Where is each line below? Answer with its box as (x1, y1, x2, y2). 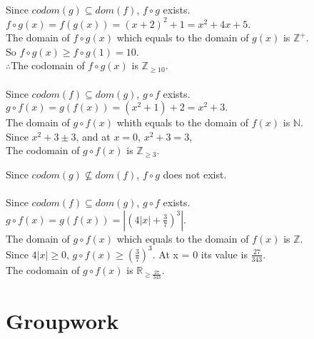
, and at (76, 128, 111, 143)
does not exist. (163, 166, 227, 181)
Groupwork (6, 306, 119, 335)
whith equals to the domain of (116, 115, 249, 130)
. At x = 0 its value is (152, 246, 248, 261)
